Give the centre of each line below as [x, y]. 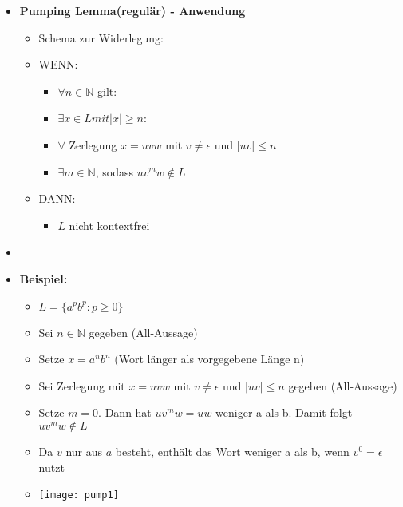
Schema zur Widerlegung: [101, 37]
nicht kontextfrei [109, 225]
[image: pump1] [79, 495]
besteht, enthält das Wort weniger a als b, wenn [232, 451]
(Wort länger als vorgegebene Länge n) [209, 359]
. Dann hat [125, 412]
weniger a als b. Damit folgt [284, 412]
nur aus [84, 451]
